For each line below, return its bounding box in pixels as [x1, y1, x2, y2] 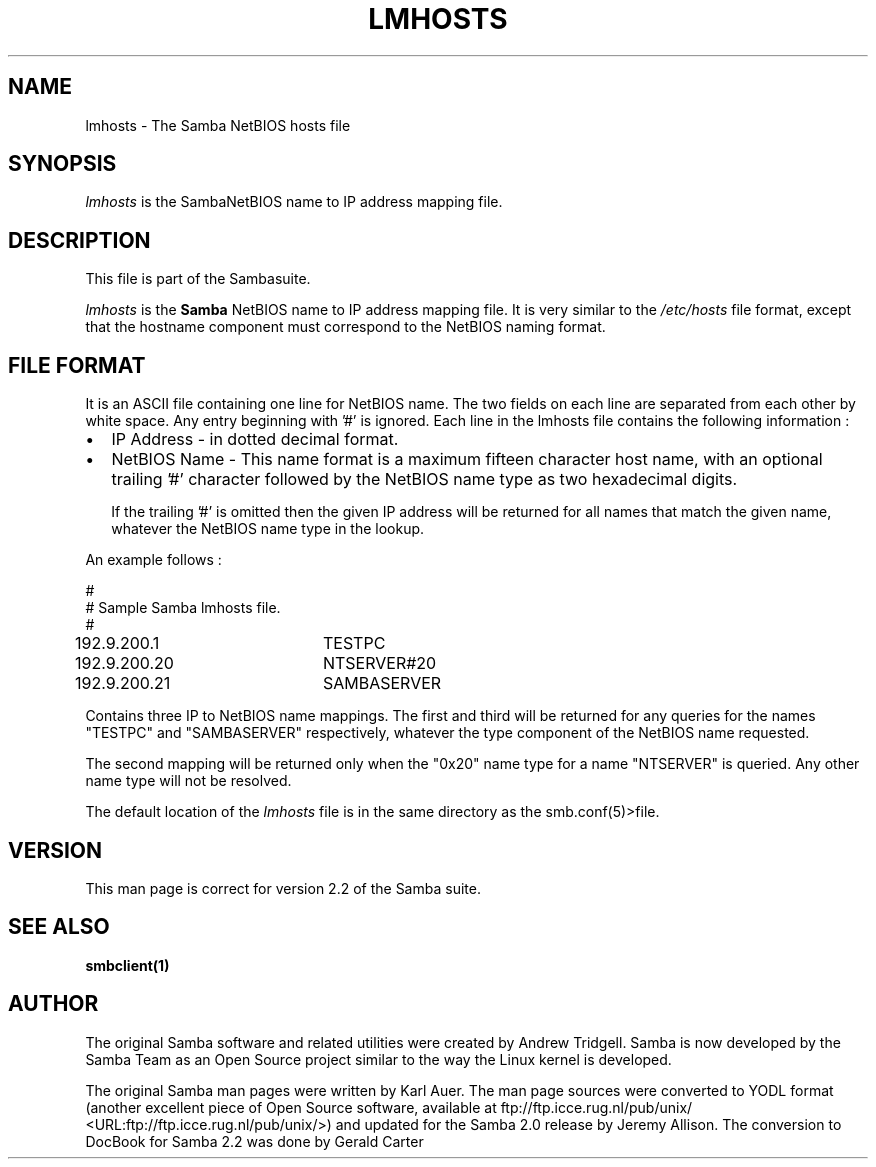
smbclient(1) [85, 956, 170, 974]
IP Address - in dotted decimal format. [111, 429, 399, 450]
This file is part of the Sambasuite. [85, 270, 311, 288]
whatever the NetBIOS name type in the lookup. [111, 520, 425, 538]
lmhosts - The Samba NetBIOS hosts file [85, 116, 351, 134]
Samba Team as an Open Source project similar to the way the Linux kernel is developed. [85, 1050, 672, 1068]
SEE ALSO [8, 914, 110, 940]
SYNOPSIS [8, 151, 117, 177]
